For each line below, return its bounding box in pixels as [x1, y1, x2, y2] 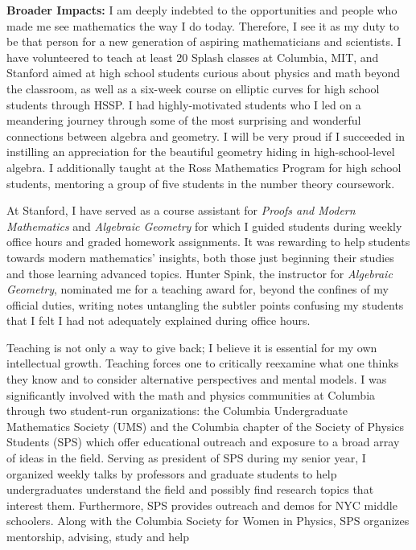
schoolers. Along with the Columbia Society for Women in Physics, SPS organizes [6, 512, 410, 529]
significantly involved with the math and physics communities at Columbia [6, 386, 376, 403]
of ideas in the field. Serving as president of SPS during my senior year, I [6, 449, 366, 466]
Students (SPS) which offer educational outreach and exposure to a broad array [6, 433, 400, 450]
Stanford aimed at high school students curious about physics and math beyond [6, 64, 401, 81]
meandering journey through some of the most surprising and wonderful [6, 112, 361, 129]
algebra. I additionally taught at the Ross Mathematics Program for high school [6, 158, 402, 175]
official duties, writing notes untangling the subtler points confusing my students [6, 296, 404, 313]
